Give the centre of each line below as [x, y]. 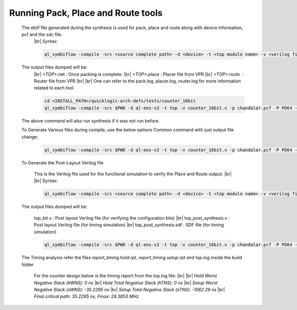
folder [28, 265]
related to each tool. [54, 88]
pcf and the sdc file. [42, 34]
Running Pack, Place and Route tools [86, 13]
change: [30, 137]
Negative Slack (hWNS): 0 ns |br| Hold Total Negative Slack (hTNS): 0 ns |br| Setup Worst [126, 283]
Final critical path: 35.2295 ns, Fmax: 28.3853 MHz [86, 297]
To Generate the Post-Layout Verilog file [63, 162]
